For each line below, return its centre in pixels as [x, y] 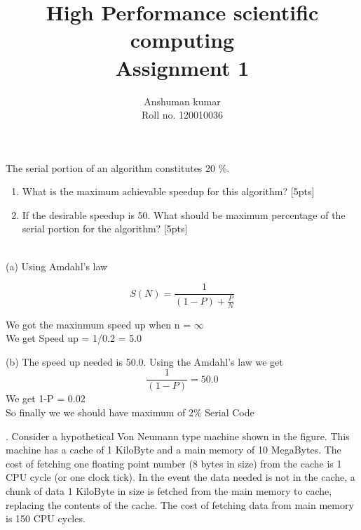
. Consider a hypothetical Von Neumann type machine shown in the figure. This [178, 436]
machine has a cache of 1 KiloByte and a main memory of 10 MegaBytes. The [173, 450]
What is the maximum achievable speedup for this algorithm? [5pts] [168, 191]
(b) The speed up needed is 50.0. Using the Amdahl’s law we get [144, 361]
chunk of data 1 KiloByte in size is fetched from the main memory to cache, [169, 490]
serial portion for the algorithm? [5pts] [105, 228]
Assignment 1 [182, 67]
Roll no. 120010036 [182, 115]
